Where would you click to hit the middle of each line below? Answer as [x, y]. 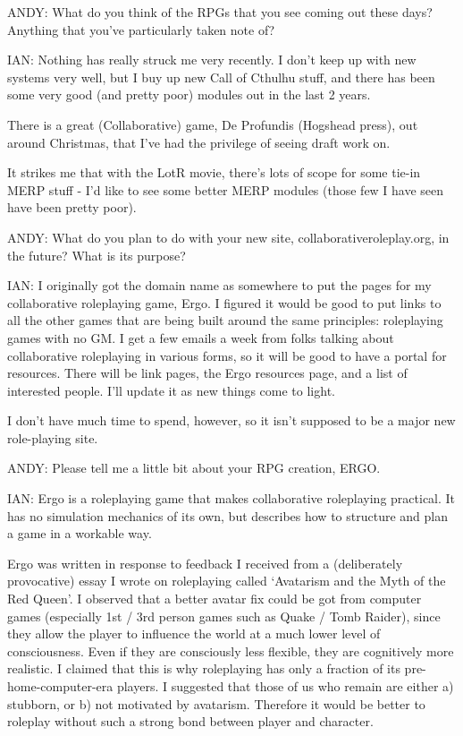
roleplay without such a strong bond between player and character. [190, 721]
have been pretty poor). [72, 207]
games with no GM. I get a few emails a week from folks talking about [201, 337]
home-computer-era [60, 686]
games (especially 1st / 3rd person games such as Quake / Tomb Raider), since [224, 616]
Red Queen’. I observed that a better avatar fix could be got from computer [215, 599]
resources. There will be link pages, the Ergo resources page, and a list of [207, 373]
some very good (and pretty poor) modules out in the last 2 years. [189, 94]
